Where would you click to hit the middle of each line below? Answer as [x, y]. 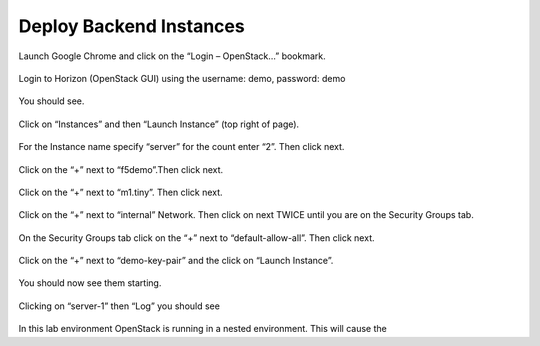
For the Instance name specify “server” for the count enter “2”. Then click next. [181, 147]
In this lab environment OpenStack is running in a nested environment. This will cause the [202, 329]
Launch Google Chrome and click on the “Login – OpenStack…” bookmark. [172, 56]
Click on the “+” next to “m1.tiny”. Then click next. [121, 192]
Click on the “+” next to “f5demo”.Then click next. [121, 169]
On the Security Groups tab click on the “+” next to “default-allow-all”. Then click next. [196, 237]
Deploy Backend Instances [131, 26]
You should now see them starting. [90, 283]
